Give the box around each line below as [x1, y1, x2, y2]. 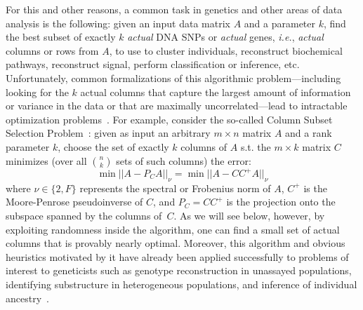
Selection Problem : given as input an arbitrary [6, 126, 211, 140]
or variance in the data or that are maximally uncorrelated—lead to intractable [6, 98, 348, 113]
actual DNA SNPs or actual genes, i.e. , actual [127, 29, 324, 44]
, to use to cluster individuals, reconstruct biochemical [109, 43, 343, 58]
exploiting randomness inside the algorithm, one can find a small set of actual [6, 222, 340, 236]
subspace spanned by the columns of [6, 208, 162, 223]
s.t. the [240, 139, 271, 154]
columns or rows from [6, 43, 99, 58]
